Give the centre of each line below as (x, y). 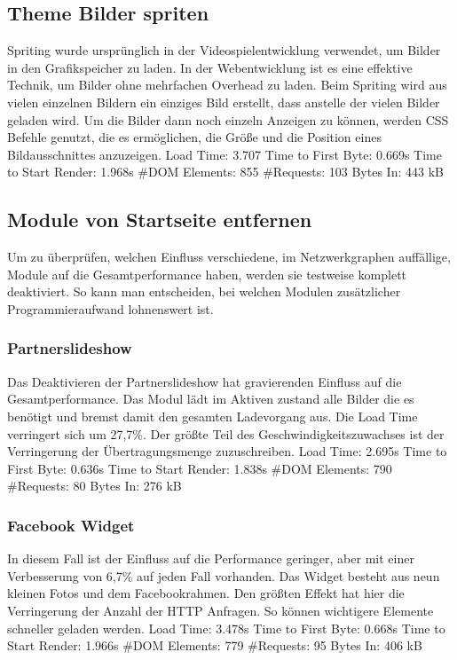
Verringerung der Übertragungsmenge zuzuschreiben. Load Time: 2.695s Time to (227, 451)
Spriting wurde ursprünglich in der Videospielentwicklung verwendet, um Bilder (224, 50)
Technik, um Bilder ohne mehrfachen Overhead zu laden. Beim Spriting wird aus (227, 85)
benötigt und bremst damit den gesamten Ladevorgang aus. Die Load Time (213, 416)
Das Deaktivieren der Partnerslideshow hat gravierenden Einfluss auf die (205, 381)
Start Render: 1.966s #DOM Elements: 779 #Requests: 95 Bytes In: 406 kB (215, 645)
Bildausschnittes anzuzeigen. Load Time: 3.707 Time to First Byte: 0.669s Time (225, 154)
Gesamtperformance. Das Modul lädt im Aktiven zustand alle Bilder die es (211, 399)
